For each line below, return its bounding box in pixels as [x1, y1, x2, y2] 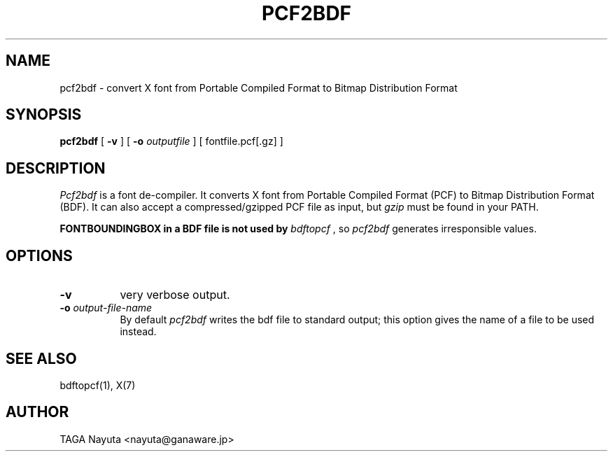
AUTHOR [6, 403, 69, 421]
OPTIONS [6, 246, 73, 265]
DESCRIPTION [6, 159, 106, 177]
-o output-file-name [59, 302, 153, 314]
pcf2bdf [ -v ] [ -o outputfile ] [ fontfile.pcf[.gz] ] [59, 135, 283, 148]
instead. [120, 325, 157, 338]
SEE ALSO [6, 349, 77, 367]
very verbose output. [120, 288, 230, 302]
